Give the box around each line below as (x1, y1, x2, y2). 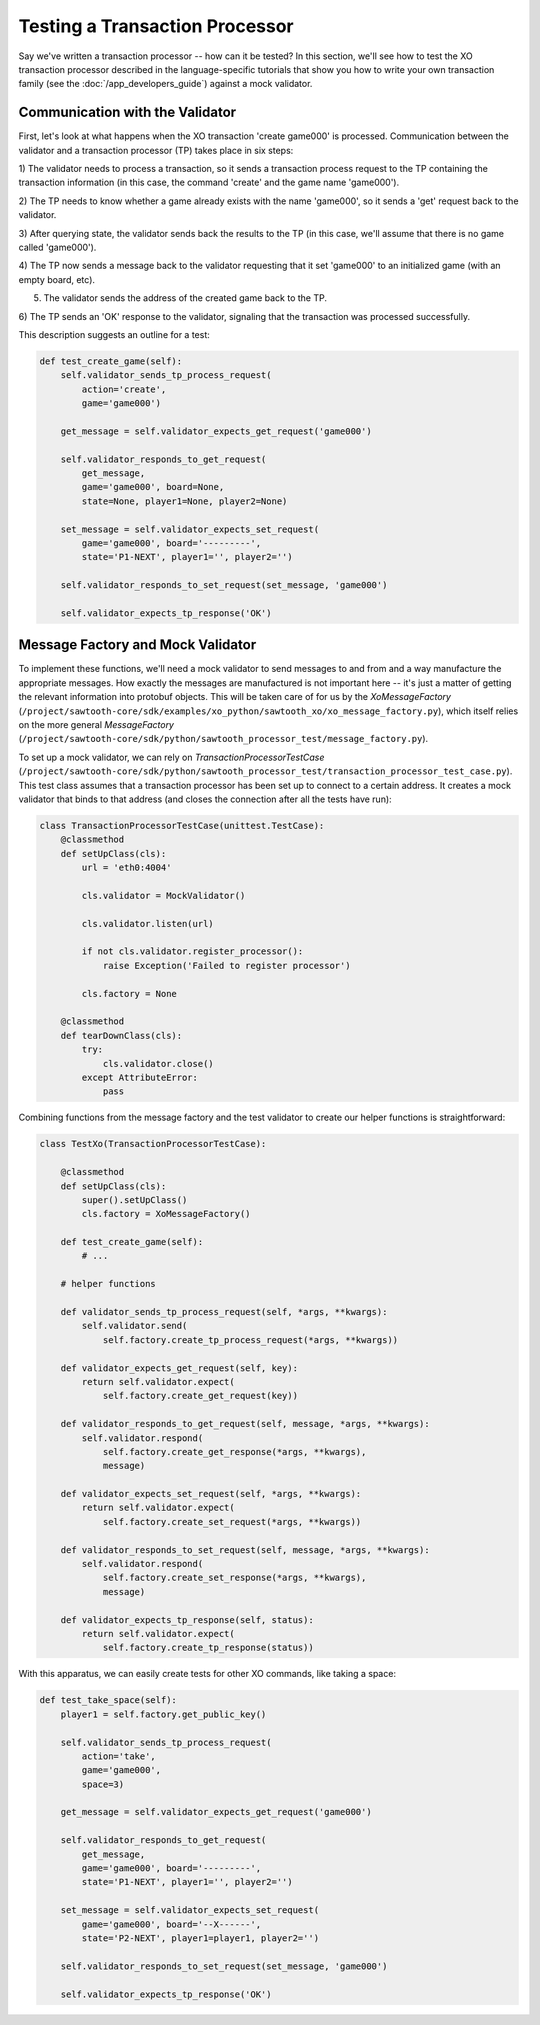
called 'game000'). (18, 241, 97, 253)
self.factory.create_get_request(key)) (102, 1390, 299, 1402)
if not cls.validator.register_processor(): (81, 946, 304, 957)
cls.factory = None (81, 988, 177, 999)
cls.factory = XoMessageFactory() (81, 1208, 251, 1220)
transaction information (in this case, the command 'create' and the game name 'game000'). (18, 176, 400, 189)
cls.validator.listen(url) (81, 918, 214, 929)
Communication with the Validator (18, 104, 237, 121)
